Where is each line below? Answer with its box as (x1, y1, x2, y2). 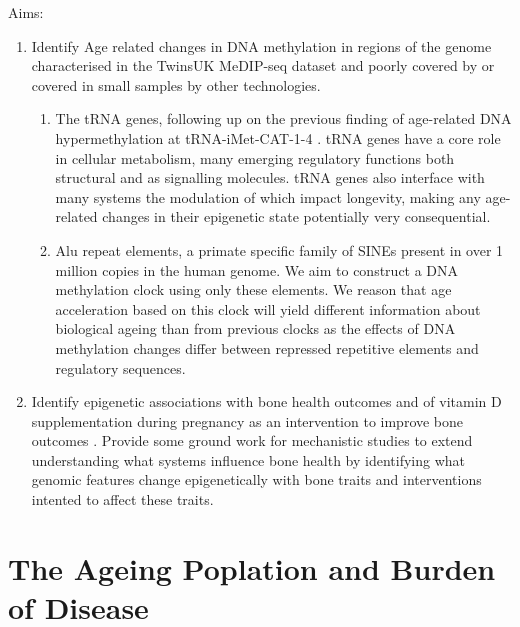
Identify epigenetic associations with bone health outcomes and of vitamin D (31, 391, 502, 412)
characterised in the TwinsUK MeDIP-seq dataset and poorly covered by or (31, 55, 495, 76)
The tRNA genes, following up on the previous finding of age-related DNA (55, 108, 512, 129)
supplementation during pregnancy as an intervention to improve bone (31, 410, 464, 431)
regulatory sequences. (55, 357, 186, 378)
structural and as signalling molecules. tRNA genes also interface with (55, 167, 485, 188)
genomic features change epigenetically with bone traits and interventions (31, 469, 482, 490)
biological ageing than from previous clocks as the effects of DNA (55, 318, 456, 339)
